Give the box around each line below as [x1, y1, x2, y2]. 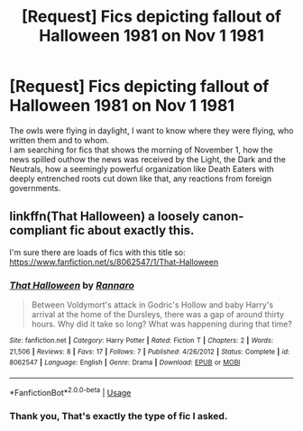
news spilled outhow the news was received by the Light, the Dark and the [9, 153, 286, 164]
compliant [9, 223, 68, 238]
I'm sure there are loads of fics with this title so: [9, 246, 187, 258]
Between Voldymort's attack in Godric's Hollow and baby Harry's [31, 299, 273, 310]
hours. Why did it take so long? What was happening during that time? [31, 318, 293, 330]
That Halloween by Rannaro [9, 279, 135, 291]
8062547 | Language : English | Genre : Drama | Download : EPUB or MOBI [9, 358, 241, 367]
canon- [202, 209, 244, 225]
